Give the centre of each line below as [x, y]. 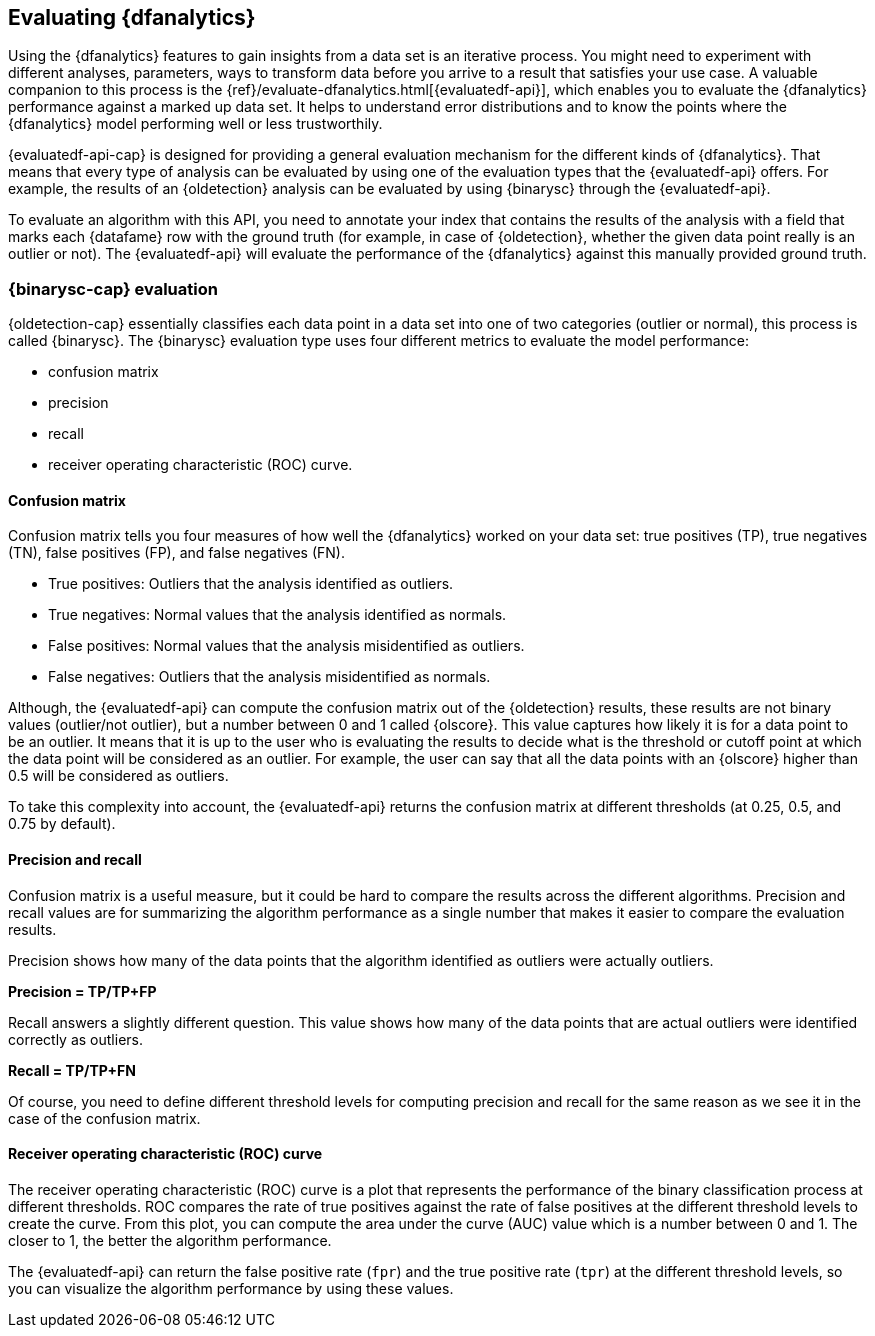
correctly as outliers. [76, 1039]
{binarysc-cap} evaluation [113, 288]
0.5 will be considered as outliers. [118, 776]
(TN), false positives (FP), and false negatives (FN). [177, 553]
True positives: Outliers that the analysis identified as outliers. [251, 584]
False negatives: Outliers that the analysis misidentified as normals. [269, 677]
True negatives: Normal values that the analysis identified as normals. [277, 615]
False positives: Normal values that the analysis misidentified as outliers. [286, 646]
